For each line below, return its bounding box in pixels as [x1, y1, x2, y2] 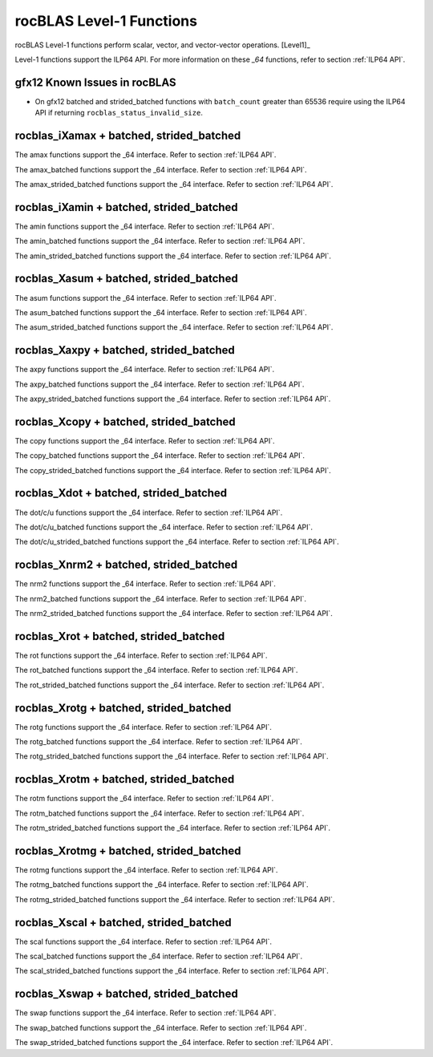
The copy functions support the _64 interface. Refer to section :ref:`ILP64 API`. [14, 435, 276, 445]
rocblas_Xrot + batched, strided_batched [14, 630, 225, 643]
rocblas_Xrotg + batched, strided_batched [14, 701, 232, 715]
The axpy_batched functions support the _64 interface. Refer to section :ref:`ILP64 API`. [14, 379, 305, 389]
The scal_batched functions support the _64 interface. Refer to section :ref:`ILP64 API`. [14, 951, 303, 962]
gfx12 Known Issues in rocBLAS [14, 75, 176, 89]
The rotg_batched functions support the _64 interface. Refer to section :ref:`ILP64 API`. [14, 737, 302, 747]
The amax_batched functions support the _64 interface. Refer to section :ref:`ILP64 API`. [14, 164, 308, 174]
